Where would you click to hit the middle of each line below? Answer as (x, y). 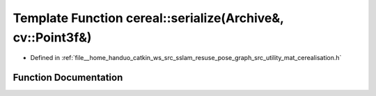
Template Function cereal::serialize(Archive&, (148, 18)
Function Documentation (68, 78)
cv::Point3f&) (52, 37)
